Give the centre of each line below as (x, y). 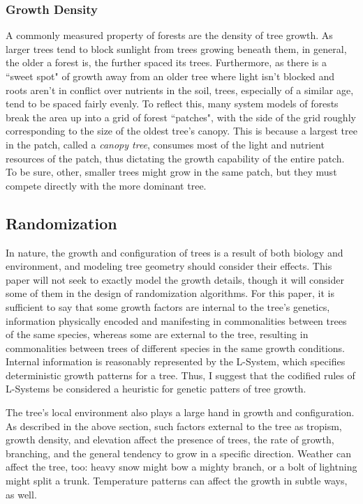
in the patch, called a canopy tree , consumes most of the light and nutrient (165, 144)
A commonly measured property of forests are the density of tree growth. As (169, 35)
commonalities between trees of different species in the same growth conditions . (175, 348)
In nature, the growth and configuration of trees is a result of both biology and (175, 252)
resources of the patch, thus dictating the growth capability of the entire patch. (175, 158)
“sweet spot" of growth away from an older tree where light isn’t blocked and (170, 76)
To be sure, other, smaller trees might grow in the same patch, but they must (171, 172)
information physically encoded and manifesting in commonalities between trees (176, 320)
